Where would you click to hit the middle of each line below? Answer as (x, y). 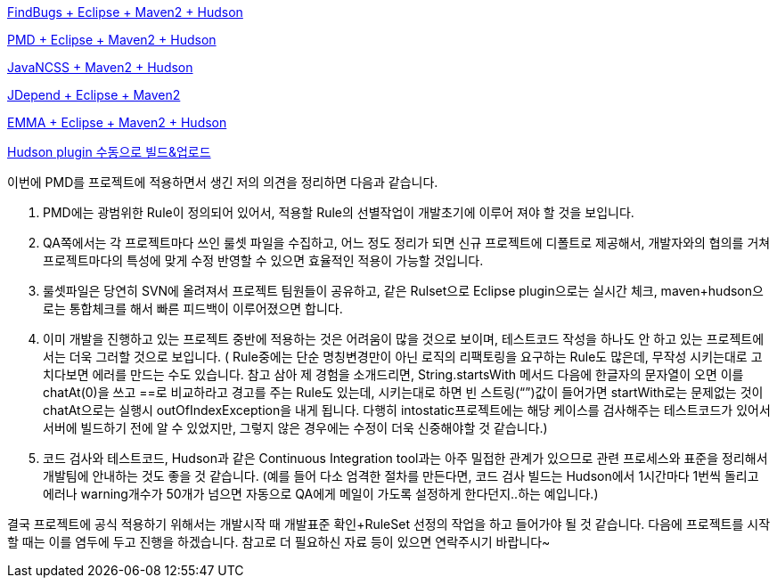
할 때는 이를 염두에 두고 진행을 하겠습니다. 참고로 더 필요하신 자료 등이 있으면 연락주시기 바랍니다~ (279, 542)
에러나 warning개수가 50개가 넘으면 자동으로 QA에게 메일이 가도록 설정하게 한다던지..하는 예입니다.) (321, 494)
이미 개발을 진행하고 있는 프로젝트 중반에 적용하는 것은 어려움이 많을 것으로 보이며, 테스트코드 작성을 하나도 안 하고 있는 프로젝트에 (404, 339)
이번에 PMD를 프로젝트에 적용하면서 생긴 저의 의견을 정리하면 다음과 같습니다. (223, 182)
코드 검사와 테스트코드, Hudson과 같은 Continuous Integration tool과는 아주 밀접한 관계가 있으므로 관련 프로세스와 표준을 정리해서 (405, 458)
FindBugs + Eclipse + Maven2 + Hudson (125, 12)
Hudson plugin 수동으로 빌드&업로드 (109, 152)
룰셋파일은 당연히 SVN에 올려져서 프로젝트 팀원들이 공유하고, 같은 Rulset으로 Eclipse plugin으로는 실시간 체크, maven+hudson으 (403, 291)
